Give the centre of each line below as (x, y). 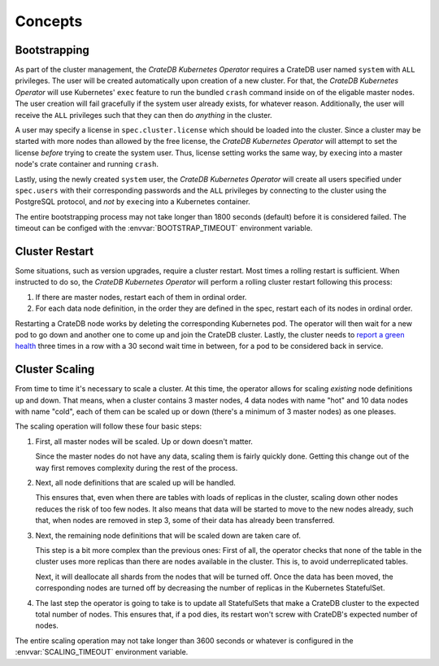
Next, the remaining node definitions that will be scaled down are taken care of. (168, 535)
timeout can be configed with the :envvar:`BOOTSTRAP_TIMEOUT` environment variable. (164, 229)
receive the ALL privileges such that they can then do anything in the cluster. (143, 115)
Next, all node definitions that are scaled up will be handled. (135, 483)
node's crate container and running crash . (87, 164)
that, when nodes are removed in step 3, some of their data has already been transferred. (185, 520)
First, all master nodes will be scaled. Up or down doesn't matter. (144, 441)
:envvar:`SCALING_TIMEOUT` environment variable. (102, 652)
